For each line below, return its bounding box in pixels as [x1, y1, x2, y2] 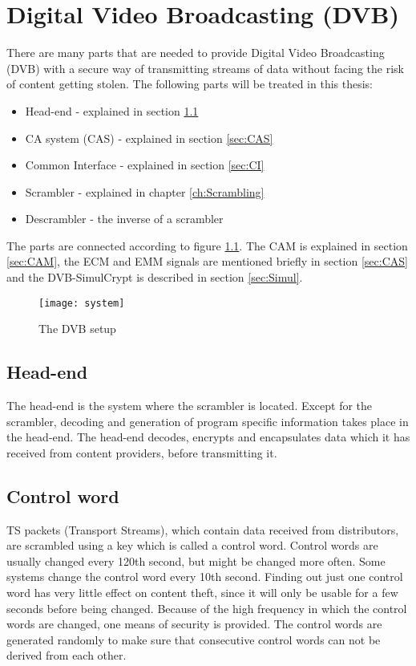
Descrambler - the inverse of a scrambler [25, 210, 224, 227]
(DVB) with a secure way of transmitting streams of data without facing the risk [6, 59, 404, 76]
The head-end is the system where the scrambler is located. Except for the [6, 397, 373, 414]
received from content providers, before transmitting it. [6, 444, 277, 461]
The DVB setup [38, 320, 116, 337]
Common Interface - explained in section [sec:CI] [25, 156, 265, 173]
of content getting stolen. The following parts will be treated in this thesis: [6, 75, 374, 92]
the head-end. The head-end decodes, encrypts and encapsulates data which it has [6, 428, 410, 445]
